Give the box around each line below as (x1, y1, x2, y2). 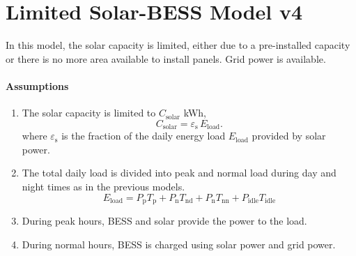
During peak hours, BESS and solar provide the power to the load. (22, 213, 307, 227)
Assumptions (6, 78, 69, 93)
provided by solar (251, 128, 326, 143)
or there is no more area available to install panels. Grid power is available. (6, 51, 326, 66)
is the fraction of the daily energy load (61, 128, 226, 143)
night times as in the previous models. (22, 179, 185, 193)
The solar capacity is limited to (22, 105, 156, 120)
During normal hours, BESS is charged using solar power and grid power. (22, 236, 336, 251)
